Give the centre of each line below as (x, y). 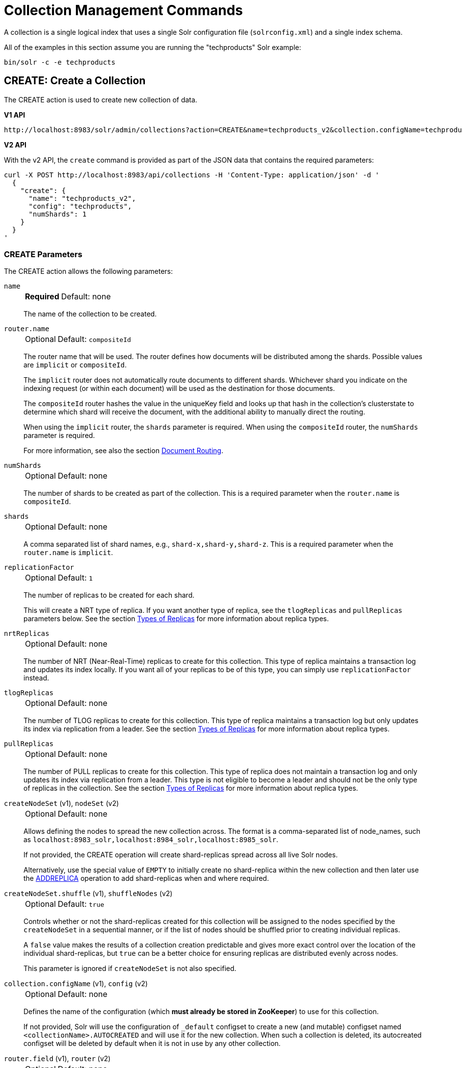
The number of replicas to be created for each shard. (109, 595)
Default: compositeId (94, 339)
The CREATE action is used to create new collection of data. (101, 99)
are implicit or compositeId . (75, 365)
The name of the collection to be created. (90, 314)
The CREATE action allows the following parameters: (89, 271)
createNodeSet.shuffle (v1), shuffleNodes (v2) (88, 894)
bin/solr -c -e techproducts (60, 62)
